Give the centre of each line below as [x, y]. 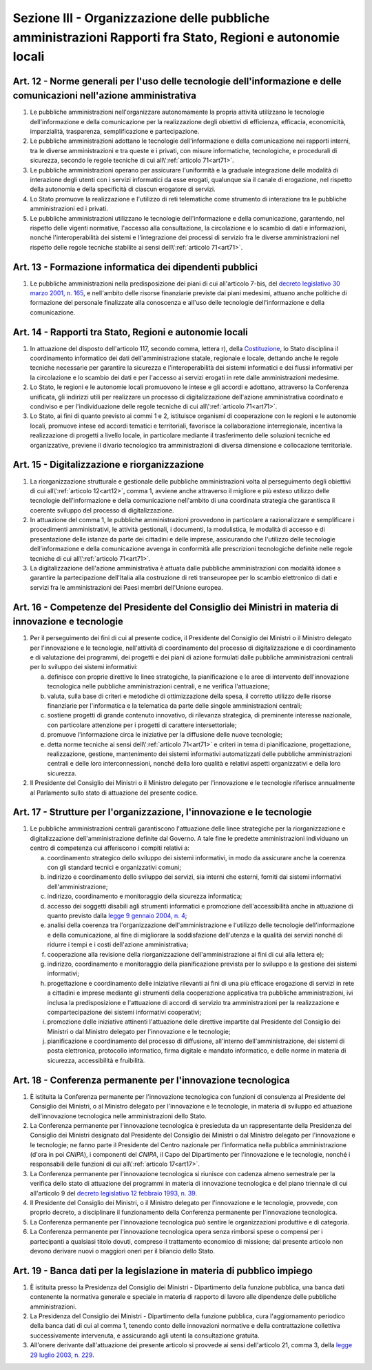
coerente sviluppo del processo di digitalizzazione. [102, 510]
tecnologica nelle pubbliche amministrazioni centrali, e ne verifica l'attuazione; [158, 686]
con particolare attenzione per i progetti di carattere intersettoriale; [142, 725]
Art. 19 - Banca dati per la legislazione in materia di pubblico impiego [163, 1270]
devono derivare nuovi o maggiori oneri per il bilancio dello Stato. [123, 1251]
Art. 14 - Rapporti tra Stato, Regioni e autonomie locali [130, 332]
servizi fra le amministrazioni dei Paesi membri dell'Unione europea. [126, 587]
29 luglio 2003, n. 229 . [62, 1355]
